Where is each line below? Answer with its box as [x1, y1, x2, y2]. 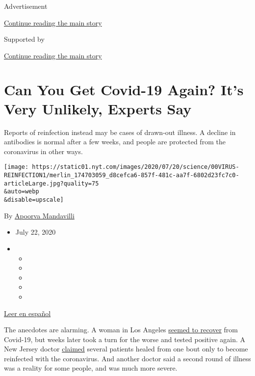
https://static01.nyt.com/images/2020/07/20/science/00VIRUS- [32, 163, 239, 171]
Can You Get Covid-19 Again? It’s [4, 79, 244, 99]
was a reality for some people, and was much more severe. [4, 363, 178, 373]
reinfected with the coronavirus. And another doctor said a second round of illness [4, 353, 251, 363]
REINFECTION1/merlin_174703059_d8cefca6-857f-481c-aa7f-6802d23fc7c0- [4, 172, 239, 179]
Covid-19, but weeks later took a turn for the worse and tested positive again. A [4, 334, 246, 344]
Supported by [4, 34, 45, 44]
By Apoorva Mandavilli [4, 210, 75, 220]
